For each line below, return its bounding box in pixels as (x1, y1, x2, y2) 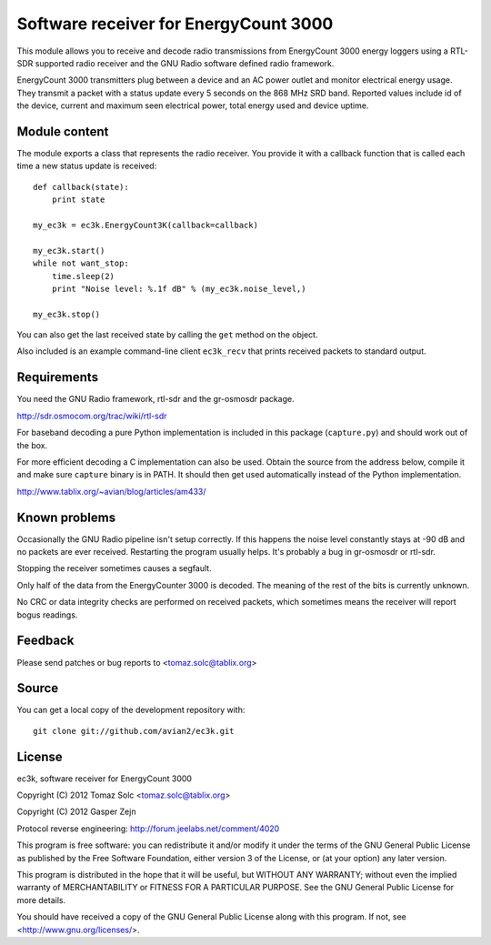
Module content (16, 124, 109, 139)
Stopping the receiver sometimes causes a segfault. (16, 563, 213, 574)
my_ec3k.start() (33, 246, 105, 256)
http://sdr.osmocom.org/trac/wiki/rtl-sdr (16, 410, 167, 421)
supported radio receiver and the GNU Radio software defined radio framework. (35, 57, 335, 68)
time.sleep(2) (51, 271, 115, 281)
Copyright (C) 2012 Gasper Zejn (16, 806, 136, 818)
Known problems (16, 509, 116, 525)
